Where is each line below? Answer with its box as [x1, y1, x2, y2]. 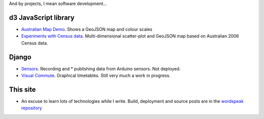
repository [21, 105, 43, 111]
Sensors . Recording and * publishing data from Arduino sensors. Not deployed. [21, 66, 181, 71]
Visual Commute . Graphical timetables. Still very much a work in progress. [21, 72, 171, 78]
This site [9, 85, 36, 94]
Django [9, 53, 32, 61]
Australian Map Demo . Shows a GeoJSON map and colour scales [21, 26, 153, 32]
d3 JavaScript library [9, 13, 75, 22]
